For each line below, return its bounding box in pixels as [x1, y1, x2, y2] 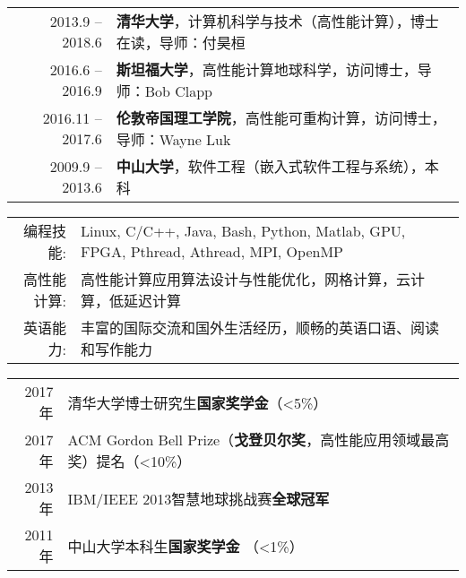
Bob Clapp [144, 81, 212, 101]
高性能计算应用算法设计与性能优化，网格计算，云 [81, 269, 411, 289]
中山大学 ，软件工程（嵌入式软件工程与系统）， [116, 156, 425, 177]
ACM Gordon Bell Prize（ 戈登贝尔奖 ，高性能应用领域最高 [67, 429, 450, 450]
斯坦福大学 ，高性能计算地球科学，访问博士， [116, 59, 418, 80]
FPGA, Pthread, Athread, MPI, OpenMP [81, 241, 343, 262]
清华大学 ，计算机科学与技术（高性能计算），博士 [116, 11, 439, 31]
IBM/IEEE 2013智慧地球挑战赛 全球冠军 [67, 487, 330, 509]
